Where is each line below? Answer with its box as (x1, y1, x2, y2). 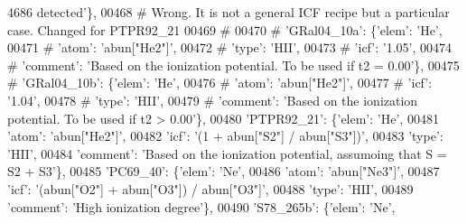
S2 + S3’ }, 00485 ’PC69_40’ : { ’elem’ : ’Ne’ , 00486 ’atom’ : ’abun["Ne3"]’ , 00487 (7, 162, 440, 181)
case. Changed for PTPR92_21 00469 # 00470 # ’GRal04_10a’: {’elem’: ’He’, (7, 20, 443, 39)
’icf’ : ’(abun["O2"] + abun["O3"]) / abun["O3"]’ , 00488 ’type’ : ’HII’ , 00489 (7, 179, 414, 198)
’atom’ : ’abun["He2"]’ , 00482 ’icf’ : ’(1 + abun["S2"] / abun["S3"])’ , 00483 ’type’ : (7, 126, 444, 145)
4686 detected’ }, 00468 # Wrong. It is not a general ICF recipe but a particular (7, 3, 450, 21)
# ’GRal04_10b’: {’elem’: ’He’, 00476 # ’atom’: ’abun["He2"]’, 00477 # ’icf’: (7, 73, 433, 92)
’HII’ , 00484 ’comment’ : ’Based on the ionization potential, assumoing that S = (7, 144, 447, 163)
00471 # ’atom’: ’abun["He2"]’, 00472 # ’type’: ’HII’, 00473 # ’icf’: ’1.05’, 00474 (7, 38, 452, 57)
